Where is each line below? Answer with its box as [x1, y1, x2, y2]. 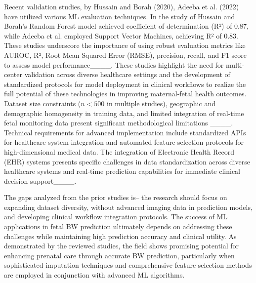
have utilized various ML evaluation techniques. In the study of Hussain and [4, 11, 235, 21]
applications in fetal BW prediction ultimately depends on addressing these [4, 221, 232, 232]
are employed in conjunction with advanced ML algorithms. [4, 270, 185, 280]
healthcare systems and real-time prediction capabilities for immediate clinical [4, 166, 241, 176]
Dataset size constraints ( [4, 98, 81, 108]
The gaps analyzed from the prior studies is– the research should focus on [4, 192, 227, 202]
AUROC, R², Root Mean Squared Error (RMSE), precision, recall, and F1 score [4, 49, 247, 60]
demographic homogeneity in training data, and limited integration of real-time [4, 108, 244, 118]
